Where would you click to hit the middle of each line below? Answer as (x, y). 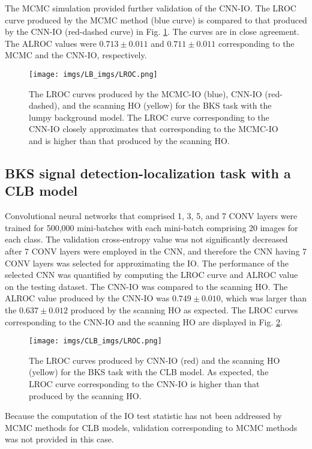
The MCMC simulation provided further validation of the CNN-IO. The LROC (151, 8)
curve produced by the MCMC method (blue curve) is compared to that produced (156, 20)
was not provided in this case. (59, 439)
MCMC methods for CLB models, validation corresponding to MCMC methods (151, 427)
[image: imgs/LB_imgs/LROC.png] (93, 74)
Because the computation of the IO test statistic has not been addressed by (143, 416)
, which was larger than (264, 298)
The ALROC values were (51, 43)
